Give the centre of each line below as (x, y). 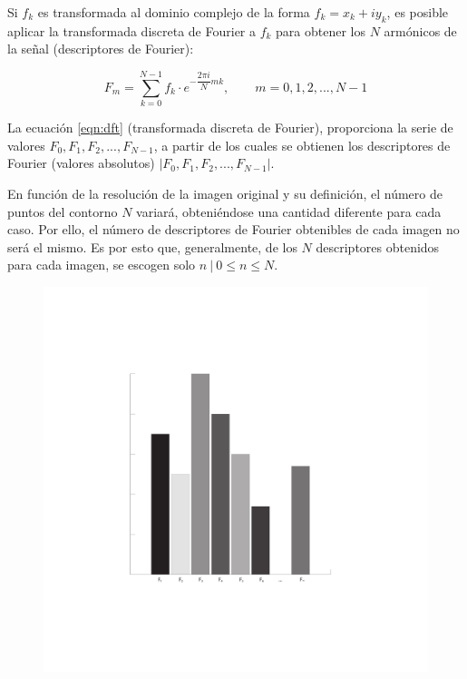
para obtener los (321, 30)
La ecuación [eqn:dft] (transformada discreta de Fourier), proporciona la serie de (230, 128)
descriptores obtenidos (378, 246)
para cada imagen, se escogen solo (102, 265)
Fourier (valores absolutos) (81, 163)
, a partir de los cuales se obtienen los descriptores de (302, 145)
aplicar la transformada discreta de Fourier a (131, 30)
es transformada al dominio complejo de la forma (174, 12)
